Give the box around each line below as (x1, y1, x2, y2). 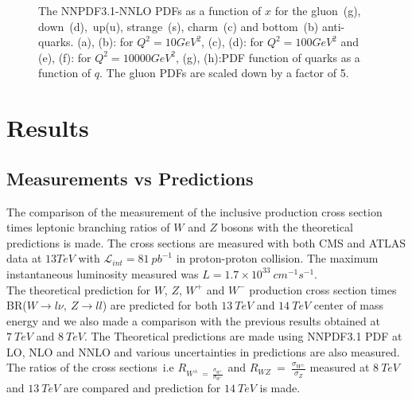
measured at (309, 359, 370, 376)
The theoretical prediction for (6, 281, 150, 298)
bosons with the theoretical (220, 219, 353, 236)
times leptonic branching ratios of (6, 219, 170, 236)
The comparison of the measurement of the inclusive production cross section (6, 203, 383, 220)
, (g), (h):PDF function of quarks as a (176, 49, 360, 65)
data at (6, 250, 42, 267)
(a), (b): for (77, 33, 134, 50)
